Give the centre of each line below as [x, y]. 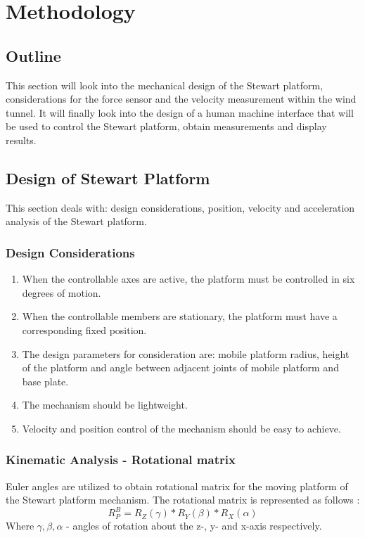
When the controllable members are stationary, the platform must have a [180, 316]
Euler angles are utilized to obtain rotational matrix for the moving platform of [177, 486]
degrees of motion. [62, 292]
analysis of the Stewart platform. [76, 221]
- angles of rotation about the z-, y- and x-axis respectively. [194, 526]
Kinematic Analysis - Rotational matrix [121, 460]
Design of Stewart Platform [108, 178]
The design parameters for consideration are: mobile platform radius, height [186, 353]
